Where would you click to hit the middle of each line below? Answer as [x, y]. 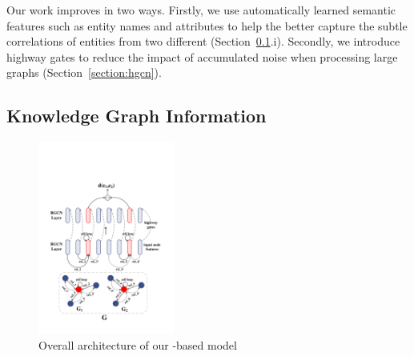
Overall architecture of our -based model [138, 344]
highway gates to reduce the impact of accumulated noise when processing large [202, 56]
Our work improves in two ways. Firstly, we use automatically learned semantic [201, 10]
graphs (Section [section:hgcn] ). [84, 72]
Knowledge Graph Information [137, 116]
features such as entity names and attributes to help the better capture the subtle [207, 25]
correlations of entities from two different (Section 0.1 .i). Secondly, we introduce [203, 41]
